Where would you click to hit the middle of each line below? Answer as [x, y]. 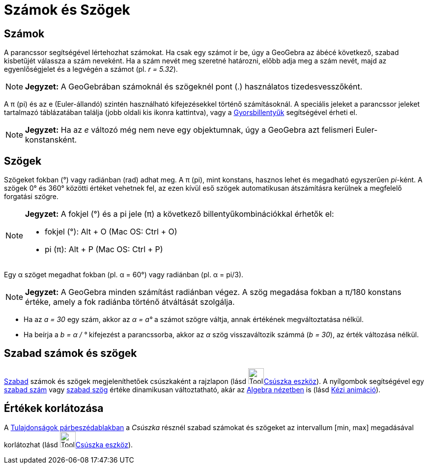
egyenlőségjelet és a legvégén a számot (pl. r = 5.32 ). [91, 69]
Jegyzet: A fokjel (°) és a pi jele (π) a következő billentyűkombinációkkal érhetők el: [180, 214]
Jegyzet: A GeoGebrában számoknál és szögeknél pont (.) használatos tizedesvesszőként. [194, 87]
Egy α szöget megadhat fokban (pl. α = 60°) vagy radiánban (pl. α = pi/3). [124, 275]
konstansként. [51, 140]
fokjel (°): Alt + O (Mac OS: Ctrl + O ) [111, 232]
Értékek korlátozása [54, 409]
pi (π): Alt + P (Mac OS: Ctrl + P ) [104, 249]
